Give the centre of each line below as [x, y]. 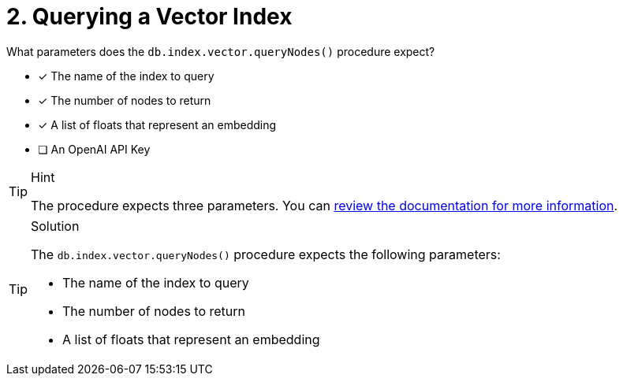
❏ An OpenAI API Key [94, 149]
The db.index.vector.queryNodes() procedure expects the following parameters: [266, 254]
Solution [55, 226]
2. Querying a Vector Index [149, 17]
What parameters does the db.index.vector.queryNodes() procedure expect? [221, 51]
